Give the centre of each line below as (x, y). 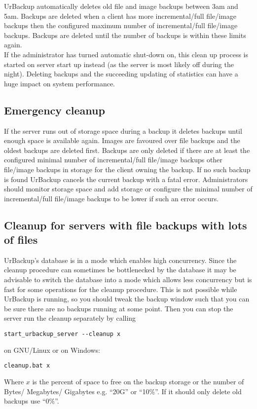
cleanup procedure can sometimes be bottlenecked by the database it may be (120, 270)
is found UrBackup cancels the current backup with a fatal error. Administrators (126, 179)
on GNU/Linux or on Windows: (52, 350)
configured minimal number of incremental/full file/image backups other (113, 160)
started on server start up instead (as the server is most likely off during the (119, 64)
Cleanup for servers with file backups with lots (126, 225)
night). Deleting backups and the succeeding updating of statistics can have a (121, 74)
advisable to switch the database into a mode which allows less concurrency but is (128, 279)
